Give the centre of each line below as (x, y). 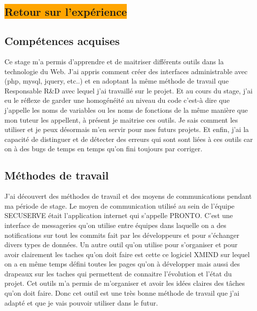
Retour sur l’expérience (66, 12)
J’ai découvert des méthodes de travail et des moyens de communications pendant (128, 196)
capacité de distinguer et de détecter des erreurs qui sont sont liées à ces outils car (129, 139)
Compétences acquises (62, 41)
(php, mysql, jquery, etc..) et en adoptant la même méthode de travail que (117, 81)
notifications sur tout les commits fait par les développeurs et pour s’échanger (122, 235)
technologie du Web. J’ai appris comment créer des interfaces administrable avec (126, 71)
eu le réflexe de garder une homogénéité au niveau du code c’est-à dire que (117, 100)
